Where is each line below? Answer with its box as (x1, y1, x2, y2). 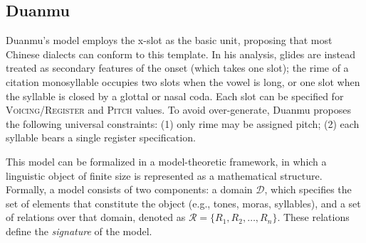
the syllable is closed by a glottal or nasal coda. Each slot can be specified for (6, 88, 344, 103)
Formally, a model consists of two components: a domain (6, 182, 253, 197)
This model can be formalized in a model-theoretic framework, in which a (6, 153, 327, 168)
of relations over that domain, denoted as (6, 210, 186, 225)
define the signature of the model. (6, 223, 152, 238)
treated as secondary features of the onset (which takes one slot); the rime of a (6, 60, 349, 75)
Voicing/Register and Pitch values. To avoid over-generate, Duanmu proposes (6, 102, 351, 117)
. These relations (277, 210, 350, 225)
